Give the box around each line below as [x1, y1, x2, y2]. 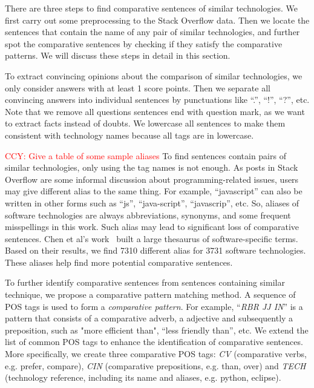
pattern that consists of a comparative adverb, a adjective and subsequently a [5, 312, 293, 324]
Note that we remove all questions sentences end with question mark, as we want [5, 105, 305, 117]
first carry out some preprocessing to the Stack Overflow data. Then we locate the [5, 13, 310, 26]
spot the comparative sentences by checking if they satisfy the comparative [5, 37, 283, 50]
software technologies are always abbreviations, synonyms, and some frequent [5, 208, 291, 221]
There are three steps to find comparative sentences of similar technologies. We [5, 2, 298, 14]
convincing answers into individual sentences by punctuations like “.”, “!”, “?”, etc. [5, 93, 310, 106]
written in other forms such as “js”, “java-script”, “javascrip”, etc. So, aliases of [5, 196, 299, 209]
